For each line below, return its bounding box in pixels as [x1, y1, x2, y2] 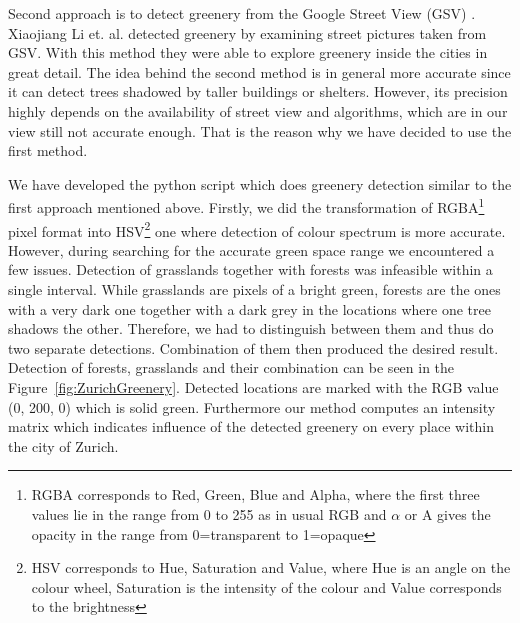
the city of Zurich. [8, 435, 119, 456]
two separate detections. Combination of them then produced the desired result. [8, 337, 499, 358]
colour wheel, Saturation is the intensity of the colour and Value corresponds [31, 576, 502, 597]
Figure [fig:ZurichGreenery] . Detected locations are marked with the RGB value [8, 377, 499, 397]
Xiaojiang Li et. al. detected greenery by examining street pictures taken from [8, 22, 487, 43]
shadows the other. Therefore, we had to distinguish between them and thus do [8, 318, 494, 339]
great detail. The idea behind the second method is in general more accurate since [8, 61, 511, 82]
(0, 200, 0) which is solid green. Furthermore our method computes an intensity [8, 396, 496, 417]
